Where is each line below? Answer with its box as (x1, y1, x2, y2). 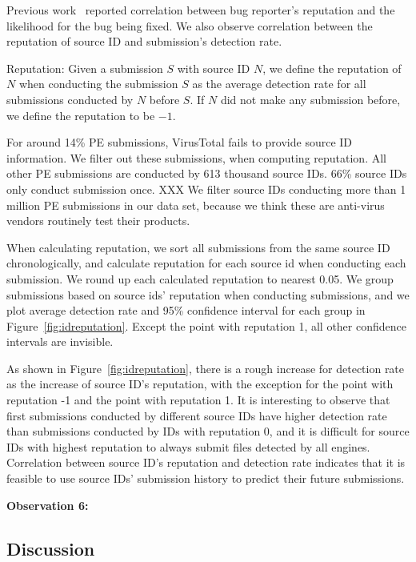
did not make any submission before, (220, 90, 401, 107)
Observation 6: (6, 496, 89, 513)
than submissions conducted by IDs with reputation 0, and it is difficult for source (6, 423, 410, 440)
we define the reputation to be (6, 106, 155, 123)
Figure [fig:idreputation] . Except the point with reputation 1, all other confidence (6, 317, 406, 334)
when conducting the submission (18, 75, 178, 92)
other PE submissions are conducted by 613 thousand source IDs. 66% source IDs (6, 165, 407, 182)
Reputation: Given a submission (6, 59, 163, 76)
